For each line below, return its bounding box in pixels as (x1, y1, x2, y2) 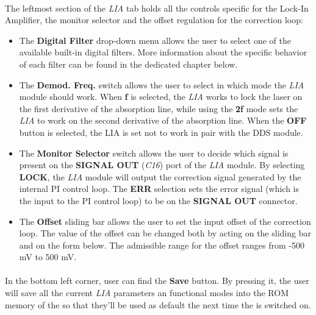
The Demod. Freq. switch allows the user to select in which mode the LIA (19, 78, 304, 91)
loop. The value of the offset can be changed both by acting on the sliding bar (19, 227, 311, 239)
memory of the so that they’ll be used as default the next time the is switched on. (5, 298, 311, 311)
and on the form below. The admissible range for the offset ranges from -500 (19, 238, 304, 251)
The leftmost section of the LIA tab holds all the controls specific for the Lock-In (5, 1, 309, 14)
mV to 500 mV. (19, 250, 77, 263)
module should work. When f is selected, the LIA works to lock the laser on (19, 90, 303, 103)
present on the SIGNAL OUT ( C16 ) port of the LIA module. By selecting (19, 158, 305, 171)
